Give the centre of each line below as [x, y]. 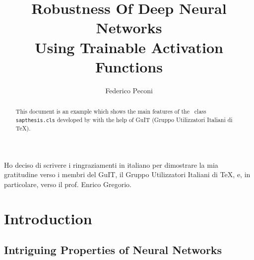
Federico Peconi [129, 90]
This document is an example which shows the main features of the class [111, 111]
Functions [129, 66]
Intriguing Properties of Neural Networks [113, 250]
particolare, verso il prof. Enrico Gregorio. [68, 184]
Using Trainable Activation [129, 47]
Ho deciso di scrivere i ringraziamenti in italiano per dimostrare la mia [111, 164]
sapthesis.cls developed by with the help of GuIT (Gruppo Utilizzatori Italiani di [124, 119]
